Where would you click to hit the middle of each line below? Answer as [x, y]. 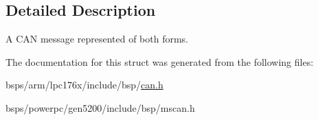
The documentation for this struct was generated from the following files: [160, 61]
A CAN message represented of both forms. [97, 39]
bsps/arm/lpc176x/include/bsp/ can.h [84, 85]
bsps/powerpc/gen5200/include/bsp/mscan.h [100, 107]
